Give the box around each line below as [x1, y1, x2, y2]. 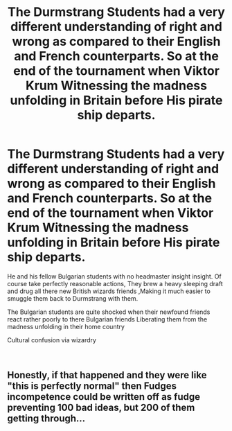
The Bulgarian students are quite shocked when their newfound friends [7, 308, 211, 316]
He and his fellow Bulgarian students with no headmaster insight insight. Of [7, 272, 222, 281]
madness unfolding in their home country [7, 322, 125, 331]
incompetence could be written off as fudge [7, 391, 201, 403]
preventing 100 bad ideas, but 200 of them [7, 402, 195, 414]
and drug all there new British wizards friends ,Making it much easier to [7, 287, 211, 295]
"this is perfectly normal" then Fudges [7, 380, 177, 392]
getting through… [7, 413, 86, 425]
